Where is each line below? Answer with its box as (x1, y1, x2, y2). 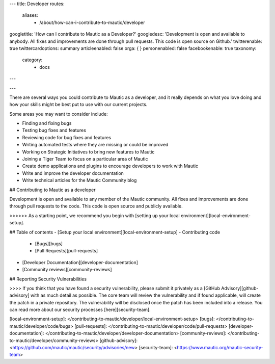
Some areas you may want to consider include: (9, 111, 108, 117)
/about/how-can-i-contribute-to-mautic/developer (39, 19, 145, 25)
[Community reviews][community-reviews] (22, 267, 112, 273)
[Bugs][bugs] (35, 240, 63, 247)
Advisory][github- (221, 285, 259, 291)
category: (22, 57, 43, 63)
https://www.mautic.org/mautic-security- (176, 345, 263, 351)
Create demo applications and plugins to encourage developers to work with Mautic (22, 163, 199, 169)
